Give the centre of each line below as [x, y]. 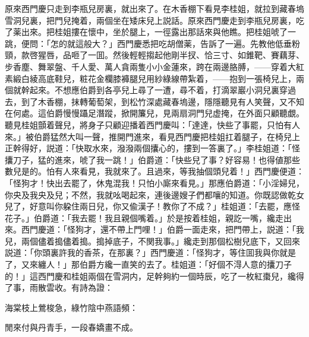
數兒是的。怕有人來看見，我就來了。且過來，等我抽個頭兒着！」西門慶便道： [154, 171]
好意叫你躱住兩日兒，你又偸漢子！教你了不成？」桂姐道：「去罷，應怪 [165, 206]
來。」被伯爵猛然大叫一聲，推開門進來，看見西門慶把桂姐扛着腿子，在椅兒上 [152, 136]
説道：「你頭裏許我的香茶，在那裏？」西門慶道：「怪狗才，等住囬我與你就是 [150, 252]
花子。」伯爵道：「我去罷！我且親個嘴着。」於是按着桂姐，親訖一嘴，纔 [140, 217]
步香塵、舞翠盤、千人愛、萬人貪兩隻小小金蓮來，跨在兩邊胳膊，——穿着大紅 [154, 66]
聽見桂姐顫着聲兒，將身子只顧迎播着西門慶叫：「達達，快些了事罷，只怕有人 [152, 124]
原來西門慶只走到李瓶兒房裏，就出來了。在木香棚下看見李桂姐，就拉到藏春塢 [154, 8]
